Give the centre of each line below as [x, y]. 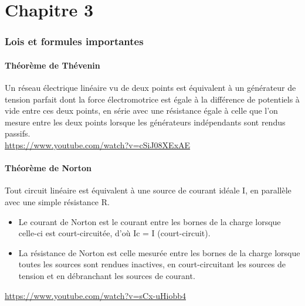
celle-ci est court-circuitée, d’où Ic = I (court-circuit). [114, 233]
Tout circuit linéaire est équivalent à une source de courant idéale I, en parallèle [148, 190]
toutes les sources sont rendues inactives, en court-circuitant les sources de [152, 264]
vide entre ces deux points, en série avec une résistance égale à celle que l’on [141, 110]
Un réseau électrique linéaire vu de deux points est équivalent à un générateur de [150, 88]
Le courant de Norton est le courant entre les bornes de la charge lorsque [150, 221]
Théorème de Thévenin [52, 65]
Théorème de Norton [48, 168]
